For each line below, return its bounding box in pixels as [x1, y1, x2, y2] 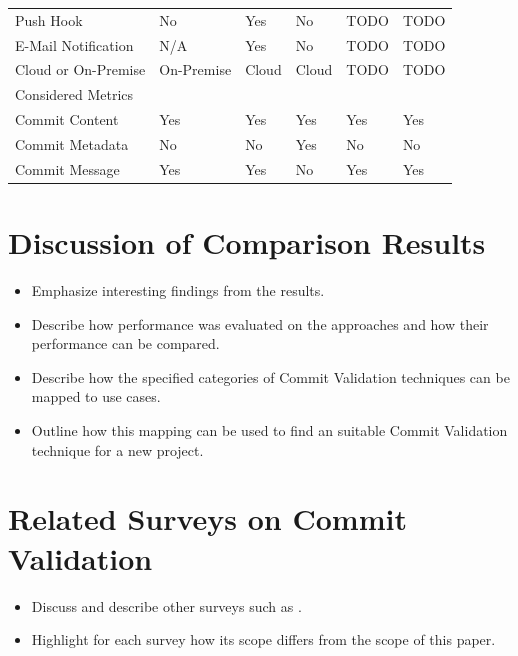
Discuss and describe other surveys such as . [31, 595, 302, 616]
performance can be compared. [31, 333, 220, 354]
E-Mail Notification [15, 34, 134, 55]
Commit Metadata [15, 133, 129, 154]
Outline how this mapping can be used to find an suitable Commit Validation [31, 420, 508, 440]
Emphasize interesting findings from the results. [31, 280, 325, 301]
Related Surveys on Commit [8, 498, 407, 539]
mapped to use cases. [31, 386, 161, 407]
